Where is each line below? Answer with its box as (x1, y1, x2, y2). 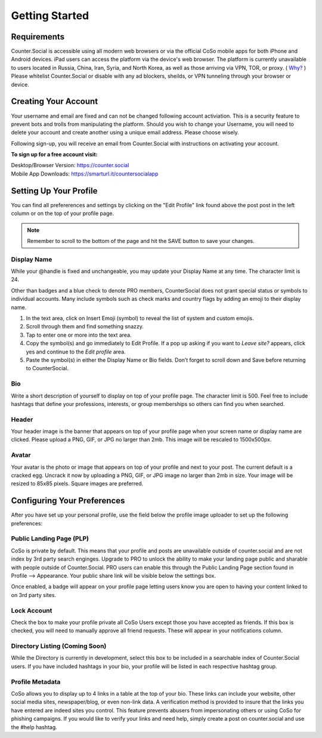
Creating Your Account (11, 96, 98, 107)
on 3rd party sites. (11, 591, 57, 598)
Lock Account (11, 606, 52, 614)
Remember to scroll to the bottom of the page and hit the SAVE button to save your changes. (27, 237, 255, 244)
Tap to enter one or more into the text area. (26, 331, 132, 339)
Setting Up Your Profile (11, 186, 98, 196)
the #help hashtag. (11, 723, 58, 731)
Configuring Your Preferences (11, 496, 125, 506)
